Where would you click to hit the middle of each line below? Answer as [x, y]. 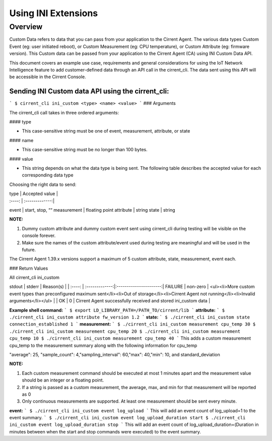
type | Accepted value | [33, 194]
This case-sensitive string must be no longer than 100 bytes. [85, 150]
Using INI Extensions [54, 13]
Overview [26, 27]
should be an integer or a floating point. [63, 380]
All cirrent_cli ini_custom [35, 278]
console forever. [39, 236]
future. [29, 249]
